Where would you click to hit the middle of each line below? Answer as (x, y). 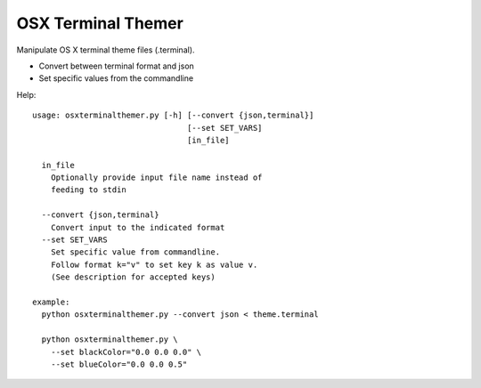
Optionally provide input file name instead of (156, 178)
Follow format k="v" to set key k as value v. (154, 264)
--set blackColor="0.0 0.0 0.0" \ (126, 352)
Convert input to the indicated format (138, 227)
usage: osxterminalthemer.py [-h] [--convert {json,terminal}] (173, 115)
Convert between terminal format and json (117, 66)
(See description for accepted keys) (133, 277)
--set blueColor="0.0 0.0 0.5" (119, 364)
